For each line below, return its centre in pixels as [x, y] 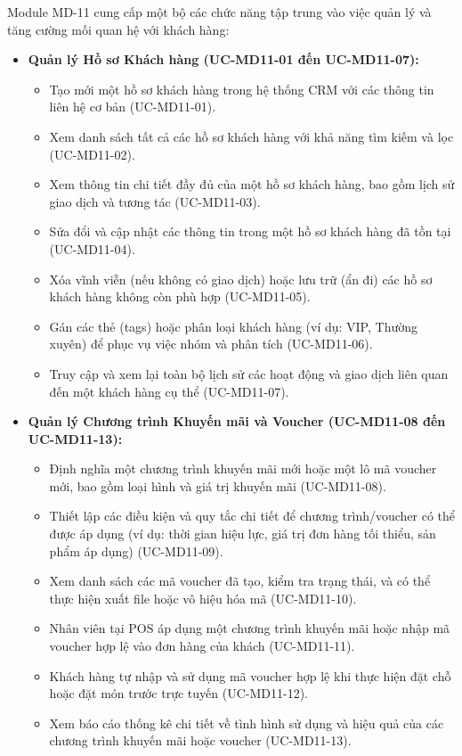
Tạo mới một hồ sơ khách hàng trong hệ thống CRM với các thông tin [242, 89]
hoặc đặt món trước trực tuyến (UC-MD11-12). [178, 693]
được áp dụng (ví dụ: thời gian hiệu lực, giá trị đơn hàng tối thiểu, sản [243, 534]
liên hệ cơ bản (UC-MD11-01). [133, 107]
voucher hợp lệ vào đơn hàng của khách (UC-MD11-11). [202, 646]
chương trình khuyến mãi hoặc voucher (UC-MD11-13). [200, 740]
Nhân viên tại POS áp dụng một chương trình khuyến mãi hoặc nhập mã [250, 628]
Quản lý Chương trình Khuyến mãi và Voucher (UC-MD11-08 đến [237, 421]
